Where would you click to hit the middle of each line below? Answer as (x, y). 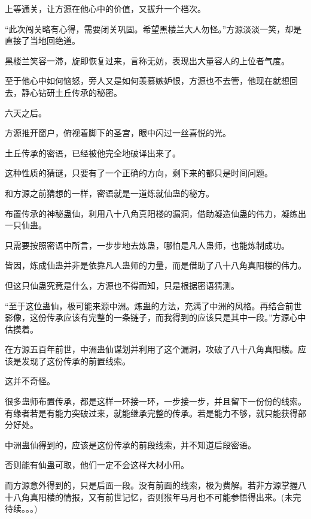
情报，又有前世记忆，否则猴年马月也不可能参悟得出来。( (174, 497)
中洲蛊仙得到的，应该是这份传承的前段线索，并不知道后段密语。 (130, 444)
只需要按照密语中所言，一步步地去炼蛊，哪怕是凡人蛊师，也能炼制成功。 (147, 245)
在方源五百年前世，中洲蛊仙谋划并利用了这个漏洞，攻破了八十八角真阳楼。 (151, 349)
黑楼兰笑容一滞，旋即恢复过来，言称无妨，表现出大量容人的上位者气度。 (147, 60)
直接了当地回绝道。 (42, 40)
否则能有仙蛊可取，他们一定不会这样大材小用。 (97, 465)
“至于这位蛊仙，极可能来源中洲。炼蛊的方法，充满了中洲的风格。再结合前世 (153, 305)
